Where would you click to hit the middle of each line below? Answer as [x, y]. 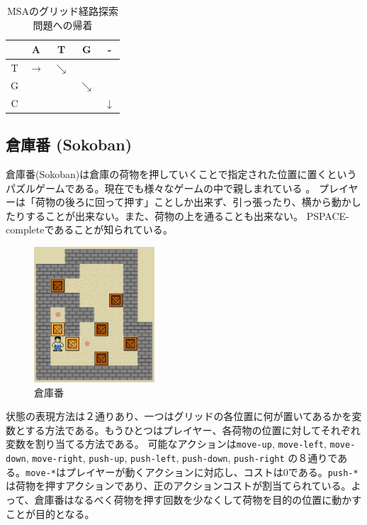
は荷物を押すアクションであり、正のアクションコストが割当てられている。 [179, 486]
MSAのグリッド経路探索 [63, 11]
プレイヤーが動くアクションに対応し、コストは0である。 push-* [212, 471]
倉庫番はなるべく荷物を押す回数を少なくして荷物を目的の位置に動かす [198, 500]
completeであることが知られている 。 [89, 230]
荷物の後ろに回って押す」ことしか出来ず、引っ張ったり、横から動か [193, 202]
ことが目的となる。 [50, 513]
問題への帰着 [63, 24]
